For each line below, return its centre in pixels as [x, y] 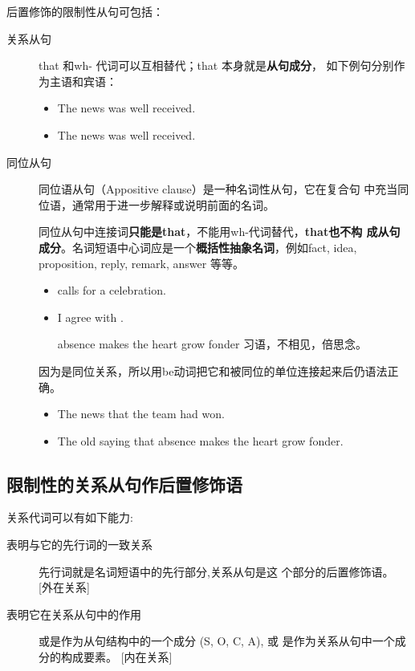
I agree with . [90, 317]
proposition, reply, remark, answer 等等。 [141, 263]
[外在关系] [64, 587]
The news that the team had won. [141, 414]
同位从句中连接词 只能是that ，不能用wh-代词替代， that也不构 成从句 [220, 232]
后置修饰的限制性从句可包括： [85, 11]
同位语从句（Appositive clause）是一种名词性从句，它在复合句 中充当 [218, 189]
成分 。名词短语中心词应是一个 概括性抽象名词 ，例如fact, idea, [198, 247]
